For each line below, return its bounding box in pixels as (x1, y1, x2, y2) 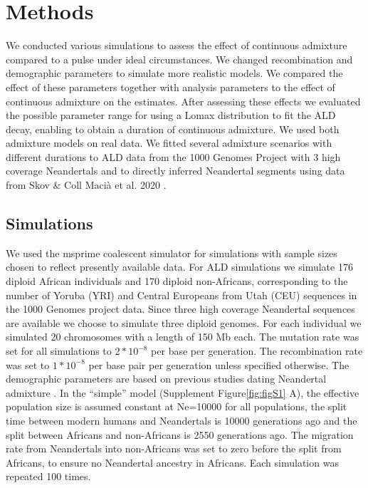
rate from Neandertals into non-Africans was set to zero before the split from (6, 441, 342, 456)
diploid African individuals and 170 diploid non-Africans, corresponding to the (6, 274, 348, 289)
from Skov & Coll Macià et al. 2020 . (6, 177, 167, 192)
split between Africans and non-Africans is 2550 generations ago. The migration (6, 427, 354, 442)
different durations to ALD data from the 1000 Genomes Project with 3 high (6, 149, 341, 164)
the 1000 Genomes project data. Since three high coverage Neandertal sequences (6, 301, 355, 316)
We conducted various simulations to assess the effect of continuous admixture (6, 38, 347, 53)
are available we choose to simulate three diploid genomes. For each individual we (6, 315, 362, 330)
